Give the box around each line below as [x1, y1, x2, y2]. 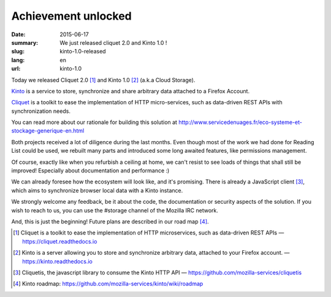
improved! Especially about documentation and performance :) [11, 167, 170, 174]
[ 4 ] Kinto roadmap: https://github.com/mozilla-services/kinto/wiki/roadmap [13, 280, 204, 288]
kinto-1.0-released [59, 48, 107, 55]
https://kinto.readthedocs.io [22, 258, 93, 265]
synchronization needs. [11, 107, 70, 115]
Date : [11, 31, 26, 38]
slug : [11, 48, 25, 55]
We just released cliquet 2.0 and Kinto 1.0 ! [59, 39, 167, 46]
